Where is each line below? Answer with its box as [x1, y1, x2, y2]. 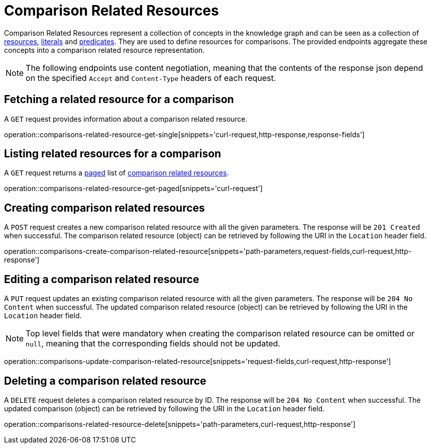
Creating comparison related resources [4, 201, 205, 214]
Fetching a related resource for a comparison [4, 93, 234, 106]
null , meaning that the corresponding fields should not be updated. [26, 338, 280, 349]
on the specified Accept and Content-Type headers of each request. [26, 72, 276, 83]
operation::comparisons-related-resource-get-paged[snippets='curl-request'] [4, 184, 263, 193]
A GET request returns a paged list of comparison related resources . [4, 168, 229, 177]
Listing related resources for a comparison [4, 147, 222, 160]
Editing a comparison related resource [4, 273, 199, 286]
